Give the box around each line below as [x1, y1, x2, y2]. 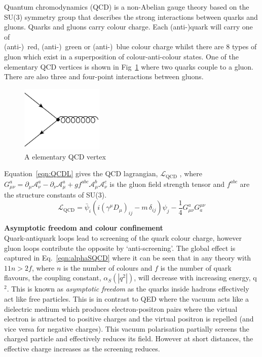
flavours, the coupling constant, [4, 272, 101, 283]
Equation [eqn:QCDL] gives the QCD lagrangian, [4, 168, 158, 179]
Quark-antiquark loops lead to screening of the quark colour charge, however [4, 233, 242, 243]
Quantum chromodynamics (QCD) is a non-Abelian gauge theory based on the [4, 2, 249, 12]
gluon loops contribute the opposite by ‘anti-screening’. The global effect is [4, 242, 236, 253]
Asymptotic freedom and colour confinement [4, 222, 163, 233]
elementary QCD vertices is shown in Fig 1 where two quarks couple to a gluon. [4, 61, 253, 72]
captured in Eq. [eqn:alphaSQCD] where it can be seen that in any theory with [4, 252, 251, 263]
